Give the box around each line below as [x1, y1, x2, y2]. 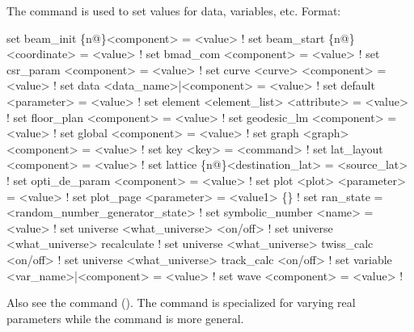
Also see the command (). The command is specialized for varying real [6, 294, 356, 311]
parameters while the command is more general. [6, 309, 244, 326]
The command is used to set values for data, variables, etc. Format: [6, 2, 341, 19]
